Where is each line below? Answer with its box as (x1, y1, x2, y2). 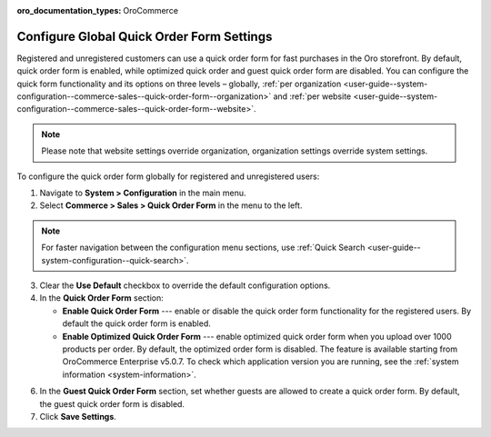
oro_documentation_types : (16, 5, 122, 15)
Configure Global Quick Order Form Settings (16, 28, 273, 45)
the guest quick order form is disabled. (39, 398, 185, 409)
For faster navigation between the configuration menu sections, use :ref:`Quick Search (41, 242, 366, 253)
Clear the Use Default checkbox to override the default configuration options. (39, 280, 331, 291)
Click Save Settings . (39, 411, 117, 422)
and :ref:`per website (273, 91, 352, 102)
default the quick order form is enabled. (62, 318, 211, 329)
